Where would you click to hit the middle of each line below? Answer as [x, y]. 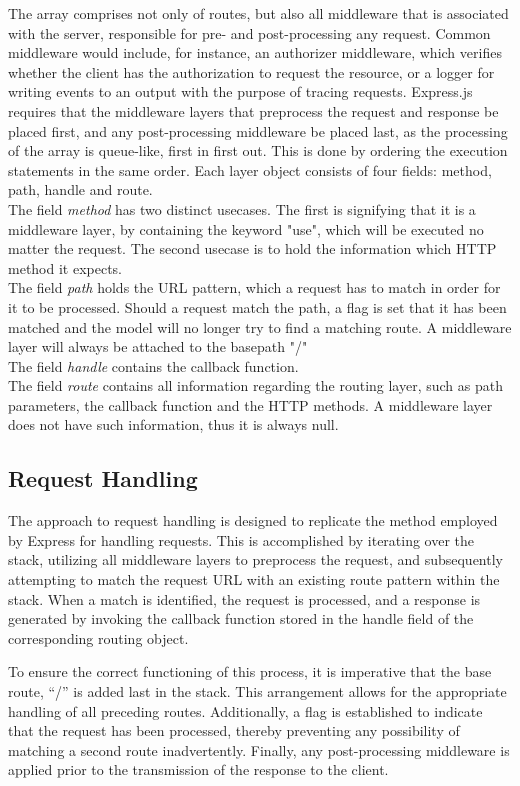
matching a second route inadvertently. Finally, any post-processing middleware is [259, 749]
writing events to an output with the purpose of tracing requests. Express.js [240, 91]
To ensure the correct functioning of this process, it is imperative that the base [250, 671]
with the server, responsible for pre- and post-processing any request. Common [249, 32]
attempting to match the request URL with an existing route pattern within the [254, 579]
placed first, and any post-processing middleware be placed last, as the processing [258, 130]
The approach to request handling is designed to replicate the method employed [253, 520]
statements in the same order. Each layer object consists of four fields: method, [250, 169]
